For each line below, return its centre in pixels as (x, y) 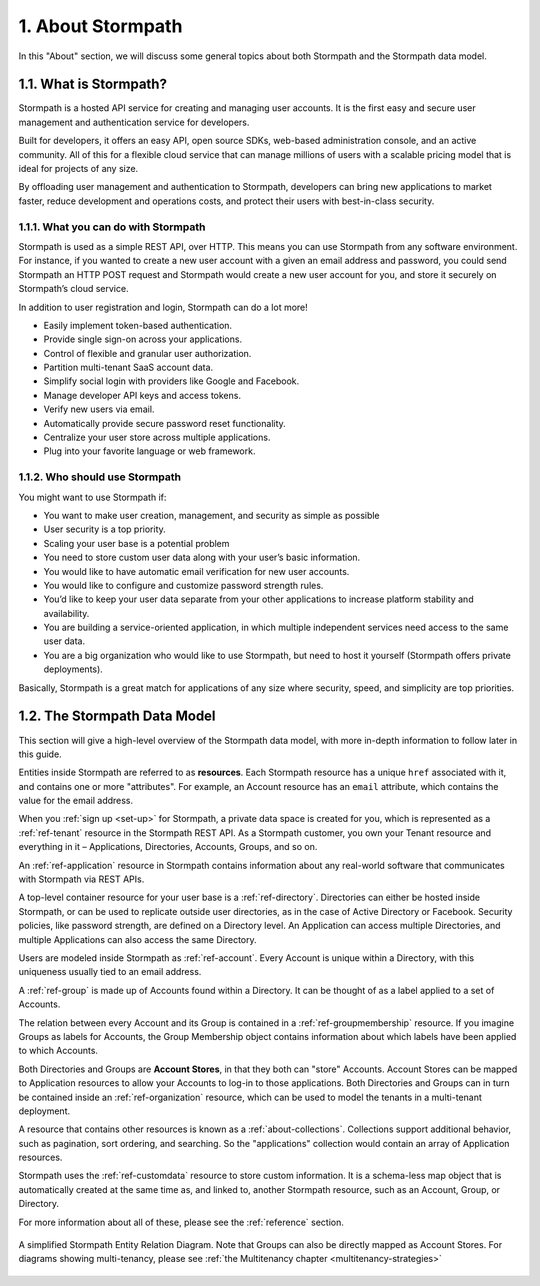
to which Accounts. (58, 1051)
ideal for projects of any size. (78, 169)
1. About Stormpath (100, 26)
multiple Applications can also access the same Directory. (137, 939)
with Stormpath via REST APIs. (81, 879)
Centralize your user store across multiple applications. (157, 437)
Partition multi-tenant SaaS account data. (128, 367)
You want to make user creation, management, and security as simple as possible (211, 515)
